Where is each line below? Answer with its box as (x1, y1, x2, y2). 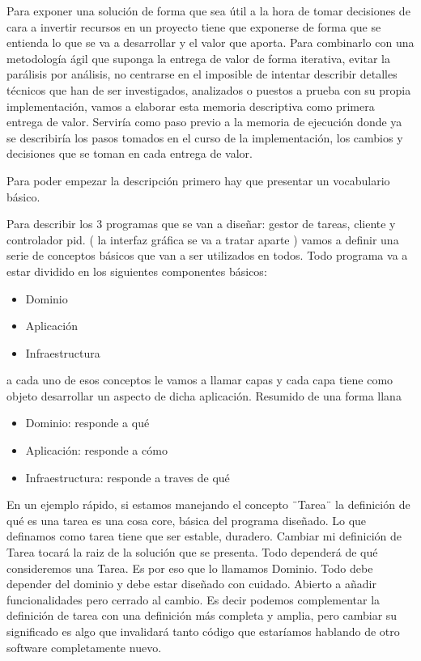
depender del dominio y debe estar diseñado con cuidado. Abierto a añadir (6, 575, 376, 592)
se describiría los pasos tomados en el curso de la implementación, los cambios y (6, 129, 403, 146)
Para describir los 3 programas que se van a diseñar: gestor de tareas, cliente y (6, 215, 396, 232)
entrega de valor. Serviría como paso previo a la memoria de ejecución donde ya (6, 113, 402, 130)
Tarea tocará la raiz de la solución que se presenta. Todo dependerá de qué (6, 544, 378, 561)
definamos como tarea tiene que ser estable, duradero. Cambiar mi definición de (6, 528, 402, 544)
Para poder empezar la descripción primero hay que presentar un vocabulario (6, 172, 390, 189)
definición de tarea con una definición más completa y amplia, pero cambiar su (6, 607, 398, 624)
